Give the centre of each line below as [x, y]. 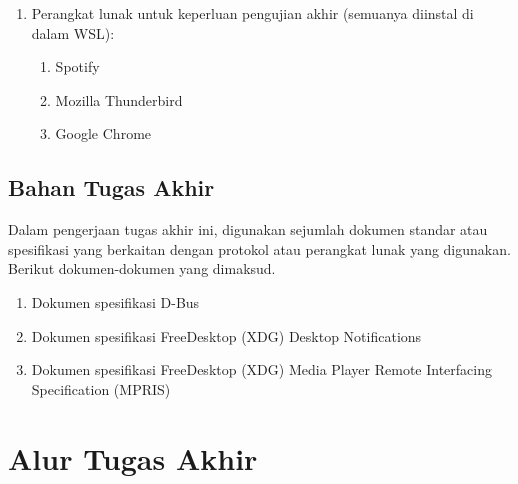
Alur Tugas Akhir [133, 457]
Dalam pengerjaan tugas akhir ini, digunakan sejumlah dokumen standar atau [248, 229]
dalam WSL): [73, 32]
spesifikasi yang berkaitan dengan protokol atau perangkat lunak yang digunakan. [259, 248]
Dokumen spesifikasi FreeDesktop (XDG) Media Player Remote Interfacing [261, 369]
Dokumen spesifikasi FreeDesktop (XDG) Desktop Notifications [226, 335]
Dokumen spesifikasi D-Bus [115, 301]
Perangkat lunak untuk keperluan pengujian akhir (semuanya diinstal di [252, 13]
